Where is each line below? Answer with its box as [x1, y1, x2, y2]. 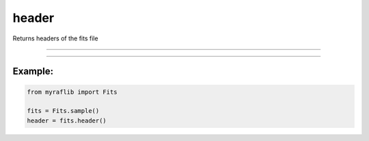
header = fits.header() [27, 116, 107, 125]
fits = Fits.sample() [27, 107, 100, 115]
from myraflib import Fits [27, 88, 118, 96]
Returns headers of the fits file [12, 34, 98, 42]
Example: [12, 66, 54, 77]
